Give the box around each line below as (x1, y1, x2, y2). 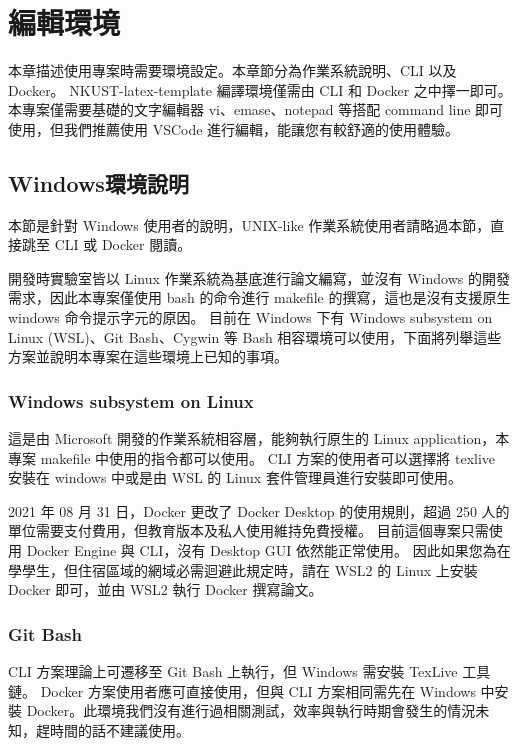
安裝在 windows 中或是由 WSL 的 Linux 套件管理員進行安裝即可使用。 (8, 467, 462, 488)
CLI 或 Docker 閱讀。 (54, 234, 192, 255)
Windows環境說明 (8, 167, 189, 198)
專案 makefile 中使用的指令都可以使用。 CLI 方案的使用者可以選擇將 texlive (8, 447, 496, 468)
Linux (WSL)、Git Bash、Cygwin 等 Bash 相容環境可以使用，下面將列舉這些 (8, 326, 502, 347)
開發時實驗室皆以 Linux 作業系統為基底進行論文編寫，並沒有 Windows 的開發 (8, 267, 510, 288)
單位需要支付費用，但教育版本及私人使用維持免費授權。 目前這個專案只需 (8, 520, 489, 541)
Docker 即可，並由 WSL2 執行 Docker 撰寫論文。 (8, 579, 323, 600)
